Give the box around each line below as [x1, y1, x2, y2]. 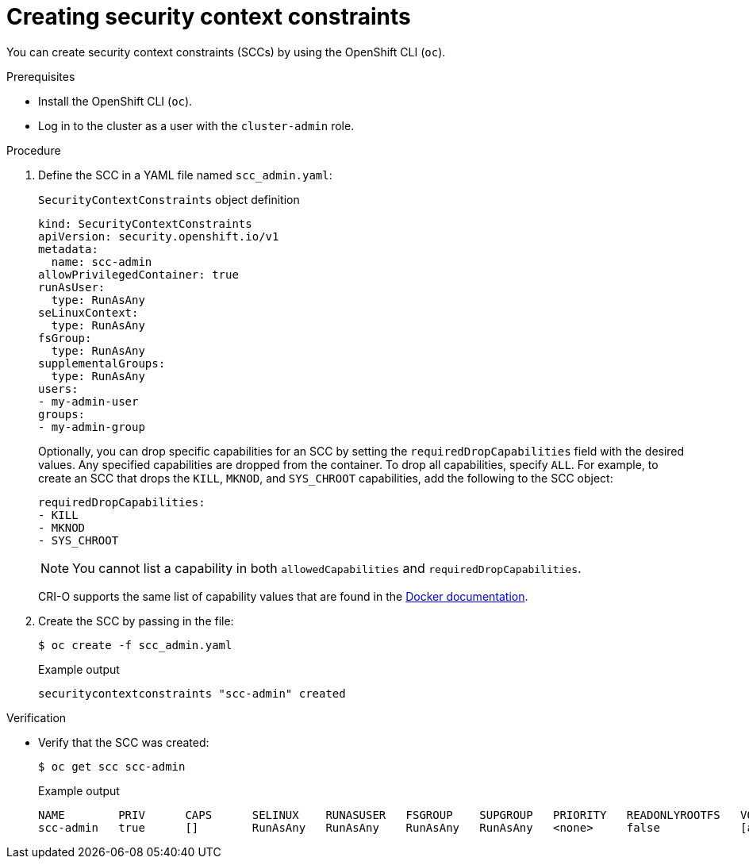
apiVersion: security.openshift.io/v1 [38, 229, 279, 243]
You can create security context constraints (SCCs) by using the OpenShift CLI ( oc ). [6, 44, 446, 59]
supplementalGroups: [38, 356, 166, 370]
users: [38, 382, 79, 395]
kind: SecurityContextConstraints [38, 217, 252, 230]
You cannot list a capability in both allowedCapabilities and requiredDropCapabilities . [72, 559, 582, 576]
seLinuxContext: [38, 306, 139, 319]
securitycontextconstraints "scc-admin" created [38, 686, 346, 700]
